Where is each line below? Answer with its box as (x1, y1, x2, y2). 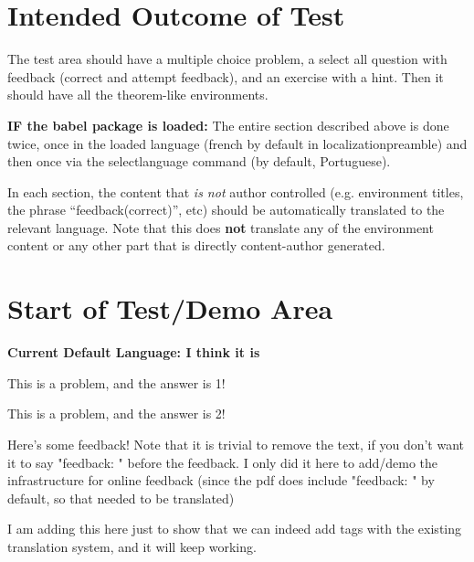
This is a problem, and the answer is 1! (7, 373, 226, 392)
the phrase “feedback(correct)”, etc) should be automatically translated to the (7, 200, 445, 219)
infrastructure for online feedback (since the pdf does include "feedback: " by (7, 471, 435, 490)
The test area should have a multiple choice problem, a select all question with (7, 49, 448, 69)
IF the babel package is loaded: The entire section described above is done (7, 115, 449, 134)
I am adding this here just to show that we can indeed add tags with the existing (7, 519, 462, 538)
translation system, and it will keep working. (7, 536, 257, 556)
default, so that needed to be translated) (7, 488, 235, 507)
